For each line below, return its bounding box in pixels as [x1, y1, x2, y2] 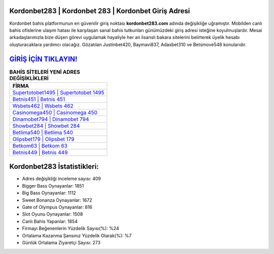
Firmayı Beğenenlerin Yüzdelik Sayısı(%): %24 [22, 226, 119, 232]
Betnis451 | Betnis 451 [12, 95, 65, 102]
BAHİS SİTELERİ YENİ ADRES [9, 68, 81, 76]
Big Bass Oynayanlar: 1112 [22, 190, 76, 196]
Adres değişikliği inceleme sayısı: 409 [22, 175, 101, 182]
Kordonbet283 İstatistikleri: [9, 162, 99, 171]
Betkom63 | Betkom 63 [12, 142, 68, 149]
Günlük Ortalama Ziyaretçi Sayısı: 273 [22, 240, 101, 245]
